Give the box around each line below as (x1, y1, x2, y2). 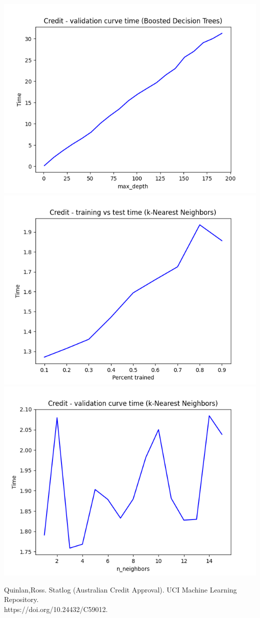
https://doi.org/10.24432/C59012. (4, 603, 108, 614)
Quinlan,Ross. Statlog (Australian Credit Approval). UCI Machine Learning (4, 584, 237, 594)
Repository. (4, 594, 39, 604)
